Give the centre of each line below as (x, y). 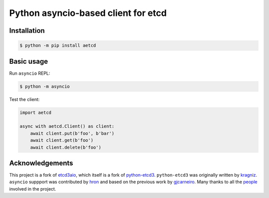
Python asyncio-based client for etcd (88, 13)
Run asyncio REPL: (30, 73)
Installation (27, 31)
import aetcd (36, 112)
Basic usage (29, 61)
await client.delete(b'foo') (66, 147)
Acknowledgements (41, 163)
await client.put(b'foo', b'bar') (72, 133)
